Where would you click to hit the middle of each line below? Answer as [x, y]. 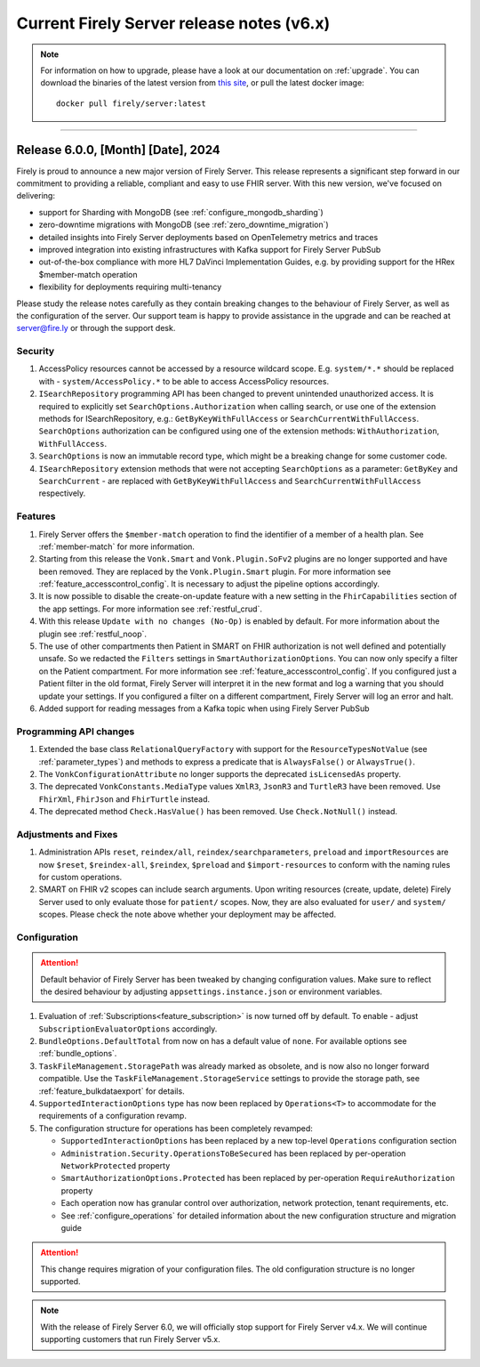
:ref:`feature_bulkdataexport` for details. [112, 1091]
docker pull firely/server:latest [131, 103]
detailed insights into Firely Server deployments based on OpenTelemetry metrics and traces [208, 237]
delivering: [36, 196]
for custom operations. [80, 877]
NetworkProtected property [116, 1165]
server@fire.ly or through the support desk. [96, 328]
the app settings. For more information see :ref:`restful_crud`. [150, 609]
